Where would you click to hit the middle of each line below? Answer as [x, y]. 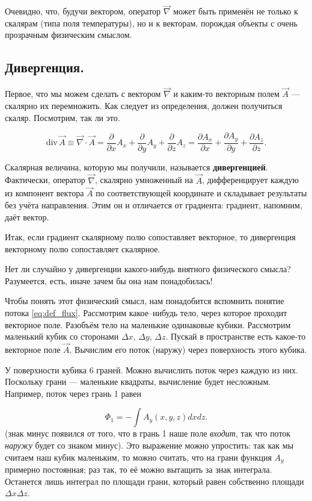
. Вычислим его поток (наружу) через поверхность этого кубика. [188, 350]
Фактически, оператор [45, 180]
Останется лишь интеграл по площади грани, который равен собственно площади [154, 481]
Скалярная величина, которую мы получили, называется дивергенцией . [136, 166]
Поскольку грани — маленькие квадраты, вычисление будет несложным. [138, 381]
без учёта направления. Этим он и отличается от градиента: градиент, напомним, [154, 204]
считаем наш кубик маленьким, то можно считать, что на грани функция [138, 457]
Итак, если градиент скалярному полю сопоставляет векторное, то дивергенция [150, 237]
